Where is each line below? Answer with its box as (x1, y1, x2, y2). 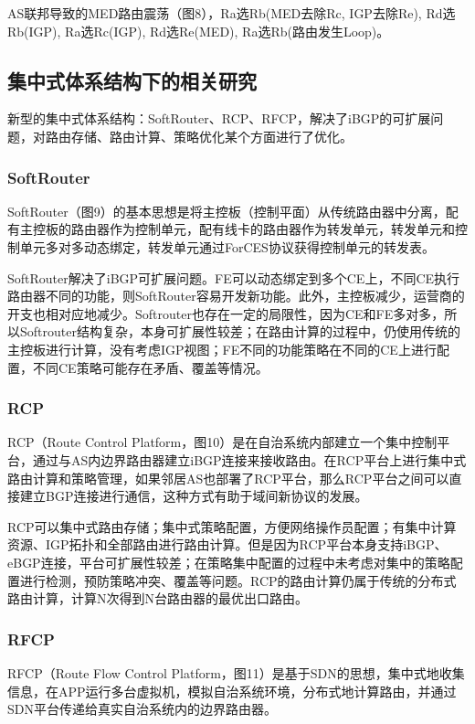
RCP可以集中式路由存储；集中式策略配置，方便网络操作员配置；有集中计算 (7, 516, 457, 536)
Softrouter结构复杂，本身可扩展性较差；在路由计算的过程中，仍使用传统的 (19, 322, 460, 341)
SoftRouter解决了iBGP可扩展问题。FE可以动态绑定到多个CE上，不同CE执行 (7, 268, 460, 287)
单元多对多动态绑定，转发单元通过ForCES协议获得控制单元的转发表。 (19, 237, 435, 256)
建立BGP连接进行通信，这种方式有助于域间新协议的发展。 (19, 486, 368, 506)
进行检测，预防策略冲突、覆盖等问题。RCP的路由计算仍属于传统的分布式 (19, 570, 457, 590)
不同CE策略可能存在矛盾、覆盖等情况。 (32, 357, 269, 377)
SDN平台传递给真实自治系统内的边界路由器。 (7, 699, 277, 719)
